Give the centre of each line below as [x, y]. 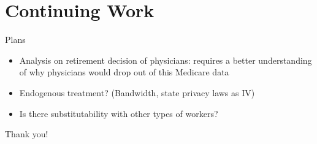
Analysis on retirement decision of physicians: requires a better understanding [166, 60]
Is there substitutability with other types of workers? [119, 113]
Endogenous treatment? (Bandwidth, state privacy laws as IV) [137, 92]
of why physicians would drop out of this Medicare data [124, 72]
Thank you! [27, 134]
